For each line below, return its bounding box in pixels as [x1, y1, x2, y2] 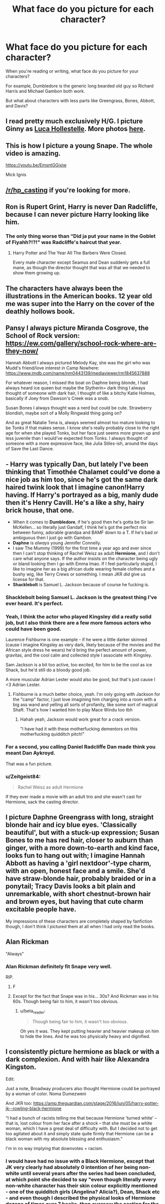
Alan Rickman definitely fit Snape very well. [5, 963, 112, 970]
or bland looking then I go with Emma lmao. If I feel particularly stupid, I [12, 561, 157, 567]
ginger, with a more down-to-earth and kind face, [5, 844, 160, 852]
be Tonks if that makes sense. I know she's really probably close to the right [5, 425, 160, 431]
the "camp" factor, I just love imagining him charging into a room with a [12, 696, 157, 703]
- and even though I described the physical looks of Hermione [5, 1194, 156, 1201]
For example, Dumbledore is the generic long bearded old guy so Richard [5, 82, 154, 89]
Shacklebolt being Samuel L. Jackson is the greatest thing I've [5, 594, 157, 601]
